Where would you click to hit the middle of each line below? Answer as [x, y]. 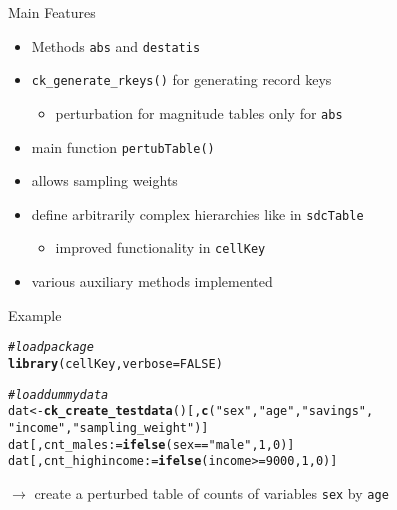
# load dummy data [58, 394]
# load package [51, 347]
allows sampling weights [104, 180]
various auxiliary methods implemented [152, 281]
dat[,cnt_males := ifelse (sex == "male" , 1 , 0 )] [151, 444]
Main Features [52, 12]
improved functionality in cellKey [160, 247]
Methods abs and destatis [116, 45]
